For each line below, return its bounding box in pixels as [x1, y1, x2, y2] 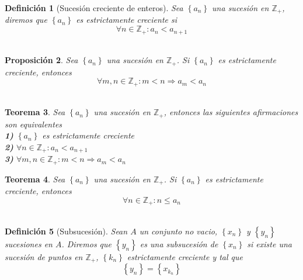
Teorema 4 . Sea [5, 172, 65, 185]
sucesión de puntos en [5, 250, 83, 262]
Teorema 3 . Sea [5, 106, 65, 118]
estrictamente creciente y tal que [127, 250, 243, 262]
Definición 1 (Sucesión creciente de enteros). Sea [5, 2, 183, 13]
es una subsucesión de [140, 237, 218, 250]
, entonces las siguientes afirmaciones [163, 106, 298, 118]
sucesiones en [5, 237, 53, 250]
